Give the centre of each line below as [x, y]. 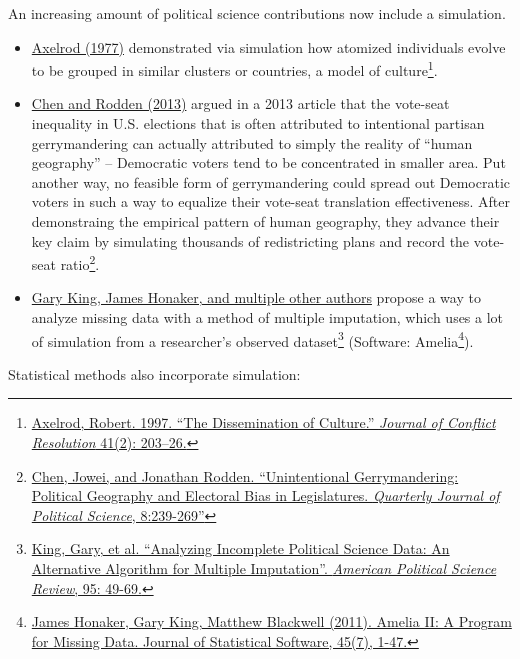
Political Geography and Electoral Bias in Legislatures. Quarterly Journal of [265, 495]
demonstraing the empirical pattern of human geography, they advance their [265, 221]
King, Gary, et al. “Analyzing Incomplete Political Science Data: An [240, 548]
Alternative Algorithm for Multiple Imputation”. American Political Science [264, 568]
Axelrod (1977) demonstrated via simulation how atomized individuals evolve [268, 46]
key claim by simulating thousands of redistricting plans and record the [250, 240]
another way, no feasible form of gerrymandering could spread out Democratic [270, 181]
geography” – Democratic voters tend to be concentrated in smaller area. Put [268, 162]
